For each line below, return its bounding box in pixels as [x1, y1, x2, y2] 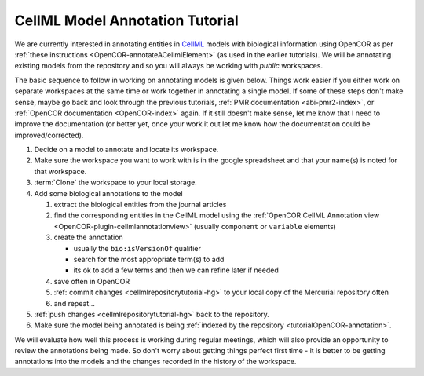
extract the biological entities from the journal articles [53, 200, 227, 210]
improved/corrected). [14, 130, 84, 140]
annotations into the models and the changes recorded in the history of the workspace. [14, 357, 297, 367]
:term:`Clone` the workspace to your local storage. [34, 177, 198, 188]
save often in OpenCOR [53, 276, 130, 286]
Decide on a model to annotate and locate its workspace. [34, 145, 219, 155]
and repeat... [53, 298, 96, 308]
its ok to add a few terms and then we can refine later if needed [73, 265, 279, 275]
